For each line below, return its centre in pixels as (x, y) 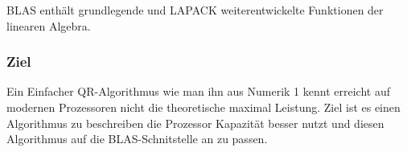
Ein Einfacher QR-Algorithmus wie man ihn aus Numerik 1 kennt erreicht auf (198, 91)
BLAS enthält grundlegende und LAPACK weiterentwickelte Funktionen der (195, 10)
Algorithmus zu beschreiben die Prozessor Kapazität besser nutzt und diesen (195, 123)
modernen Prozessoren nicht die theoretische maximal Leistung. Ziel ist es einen (203, 107)
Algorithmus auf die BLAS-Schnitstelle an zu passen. (137, 139)
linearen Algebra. (49, 25)
